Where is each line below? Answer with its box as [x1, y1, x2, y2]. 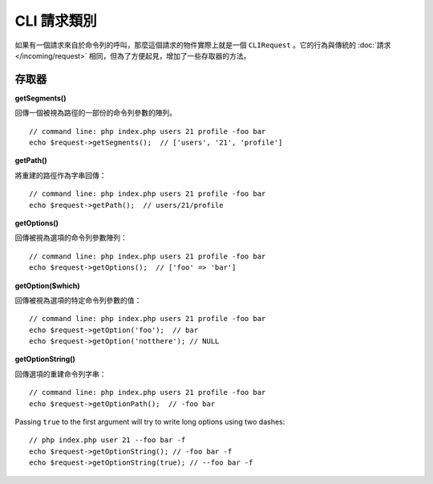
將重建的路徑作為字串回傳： [14, 170, 107, 180]
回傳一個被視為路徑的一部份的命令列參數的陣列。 [14, 108, 176, 118]
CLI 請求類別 [14, 12, 98, 30]
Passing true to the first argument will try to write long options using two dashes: [14, 417, 285, 427]
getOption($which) [14, 281, 80, 291]
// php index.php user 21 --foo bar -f [29, 436, 186, 445]
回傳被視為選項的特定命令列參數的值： [14, 295, 142, 305]
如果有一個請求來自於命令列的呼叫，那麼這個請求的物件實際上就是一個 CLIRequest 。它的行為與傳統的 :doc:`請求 [14, 40, 391, 50]
